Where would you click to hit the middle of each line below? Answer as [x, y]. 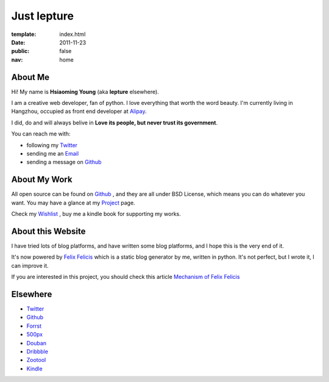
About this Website [48, 231]
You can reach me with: [41, 134]
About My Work [42, 180]
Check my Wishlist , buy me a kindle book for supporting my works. [96, 214]
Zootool [36, 360]
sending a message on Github [64, 162]
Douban [37, 343]
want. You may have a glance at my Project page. [73, 203]
